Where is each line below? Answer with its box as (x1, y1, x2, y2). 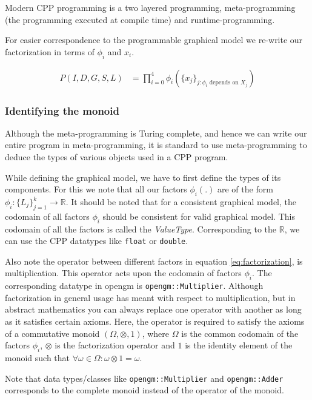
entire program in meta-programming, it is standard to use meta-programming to (5, 138, 307, 151)
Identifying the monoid (5, 103, 119, 118)
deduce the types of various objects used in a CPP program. (5, 151, 228, 163)
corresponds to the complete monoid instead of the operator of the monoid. (5, 384, 284, 396)
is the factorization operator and (55, 339, 175, 351)
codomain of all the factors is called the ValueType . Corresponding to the (5, 222, 277, 235)
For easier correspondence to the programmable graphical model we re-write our (5, 33, 303, 46)
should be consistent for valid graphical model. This (102, 209, 295, 222)
